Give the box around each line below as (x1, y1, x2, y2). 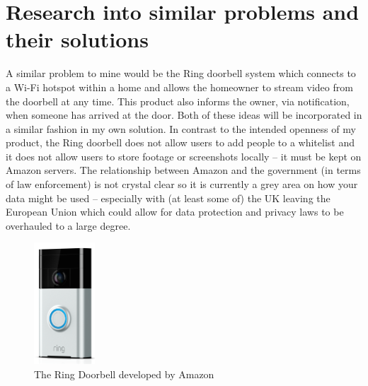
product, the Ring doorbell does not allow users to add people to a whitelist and (6, 135, 355, 150)
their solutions (6, 25, 149, 54)
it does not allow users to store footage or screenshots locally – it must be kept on (6, 148, 362, 163)
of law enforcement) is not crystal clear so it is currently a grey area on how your (6, 177, 358, 192)
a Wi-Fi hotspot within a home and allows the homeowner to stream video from (6, 79, 353, 94)
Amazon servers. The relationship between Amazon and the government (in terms (6, 163, 361, 177)
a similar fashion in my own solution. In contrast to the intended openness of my (6, 121, 356, 136)
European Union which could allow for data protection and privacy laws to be (6, 204, 344, 219)
